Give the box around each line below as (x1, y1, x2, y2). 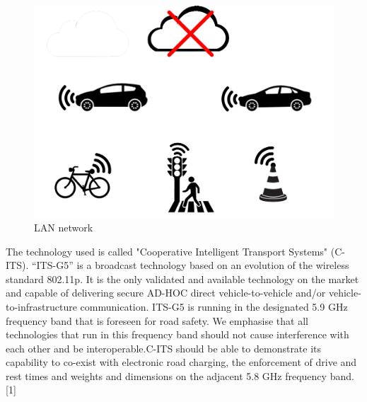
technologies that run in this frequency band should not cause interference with (6, 327, 349, 342)
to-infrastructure (6, 299, 77, 314)
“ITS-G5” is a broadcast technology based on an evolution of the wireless (31, 258, 349, 272)
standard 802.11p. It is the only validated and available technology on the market (6, 271, 359, 286)
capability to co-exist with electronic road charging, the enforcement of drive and (6, 355, 357, 369)
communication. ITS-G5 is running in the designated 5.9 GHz (80, 299, 348, 314)
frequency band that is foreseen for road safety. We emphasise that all (6, 313, 308, 328)
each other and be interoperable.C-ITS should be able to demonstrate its (6, 340, 322, 355)
